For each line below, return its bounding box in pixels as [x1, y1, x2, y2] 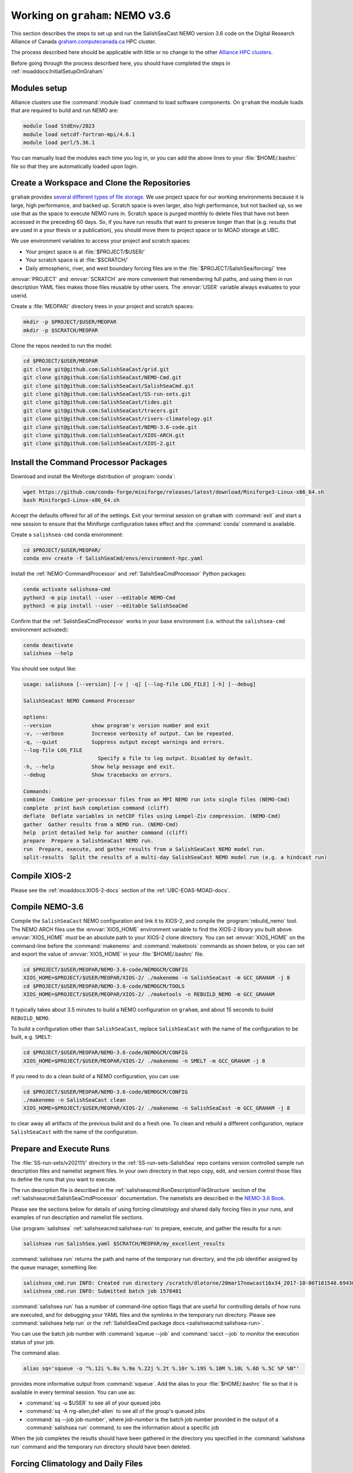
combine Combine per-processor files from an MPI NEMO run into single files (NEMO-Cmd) [23, 796, 291, 803]
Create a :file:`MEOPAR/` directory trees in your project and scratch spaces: [11, 303, 194, 310]
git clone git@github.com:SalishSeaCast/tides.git [23, 399, 173, 406]
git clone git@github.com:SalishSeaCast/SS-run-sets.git [23, 391, 191, 398]
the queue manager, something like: [11, 1264, 98, 1271]
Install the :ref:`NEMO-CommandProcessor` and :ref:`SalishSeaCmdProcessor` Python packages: [11, 570, 247, 577]
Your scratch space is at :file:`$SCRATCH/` [25, 256, 129, 263]
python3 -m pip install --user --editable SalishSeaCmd [23, 603, 188, 609]
